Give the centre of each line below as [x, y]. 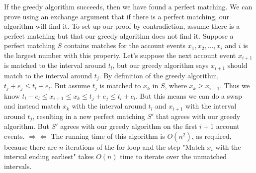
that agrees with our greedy [198, 116]
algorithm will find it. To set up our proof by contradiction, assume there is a [122, 26]
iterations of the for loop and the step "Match [135, 146]
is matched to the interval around [55, 65]
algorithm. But [27, 126]
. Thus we [235, 86]
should [237, 65]
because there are [31, 146]
